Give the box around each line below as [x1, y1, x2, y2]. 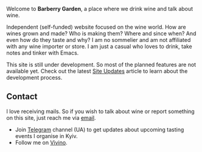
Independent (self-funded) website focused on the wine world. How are [6, 24, 187, 30]
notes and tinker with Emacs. [6, 49, 79, 57]
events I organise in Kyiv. [15, 132, 78, 139]
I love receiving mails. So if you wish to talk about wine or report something [6, 108, 195, 115]
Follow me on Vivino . [15, 139, 68, 146]
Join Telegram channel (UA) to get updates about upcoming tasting [15, 126, 184, 133]
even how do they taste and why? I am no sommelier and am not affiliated [6, 36, 191, 43]
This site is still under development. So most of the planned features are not [6, 61, 197, 68]
